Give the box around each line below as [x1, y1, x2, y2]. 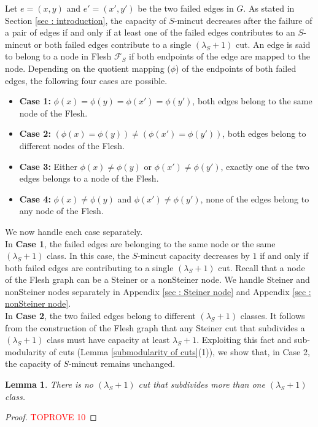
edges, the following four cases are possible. [5, 74, 168, 87]
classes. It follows [240, 309, 305, 322]
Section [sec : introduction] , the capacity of [5, 13, 166, 26]
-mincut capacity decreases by [137, 249, 250, 262]
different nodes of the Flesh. [19, 139, 125, 152]
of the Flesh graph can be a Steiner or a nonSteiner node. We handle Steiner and [5, 273, 310, 286]
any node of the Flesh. [19, 204, 104, 217]
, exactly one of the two [220, 160, 309, 172]
